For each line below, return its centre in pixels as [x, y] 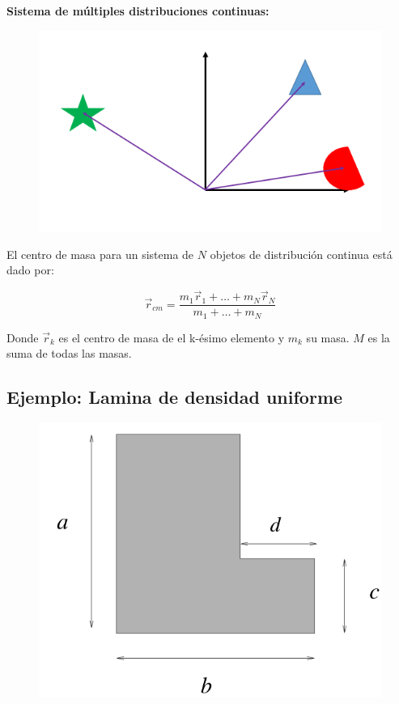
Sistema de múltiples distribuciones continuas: [138, 11]
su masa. [328, 337]
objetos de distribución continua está [301, 254]
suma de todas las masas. [69, 353]
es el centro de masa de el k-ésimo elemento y [172, 337]
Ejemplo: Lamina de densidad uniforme [175, 397]
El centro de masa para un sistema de [100, 254]
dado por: [30, 270]
